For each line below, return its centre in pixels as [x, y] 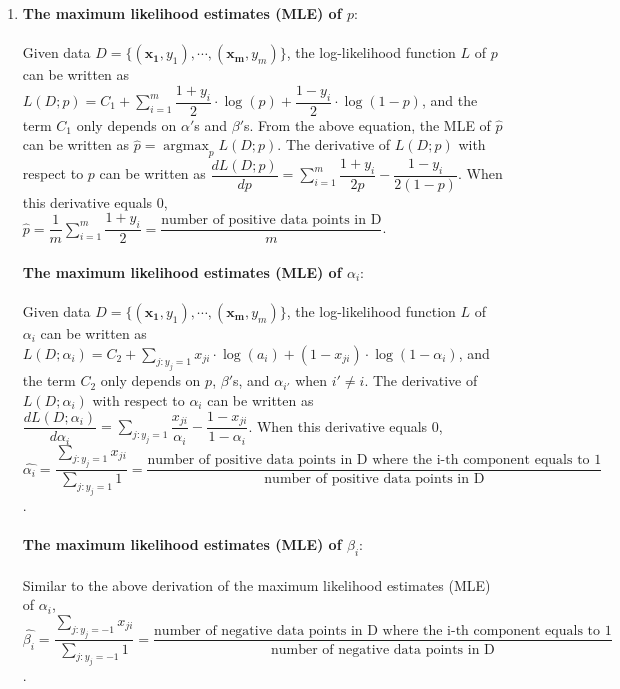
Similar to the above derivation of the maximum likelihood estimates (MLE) [256, 584]
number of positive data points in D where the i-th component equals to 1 [374, 460]
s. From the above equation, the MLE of [367, 124]
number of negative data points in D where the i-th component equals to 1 [383, 630]
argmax [186, 146]
